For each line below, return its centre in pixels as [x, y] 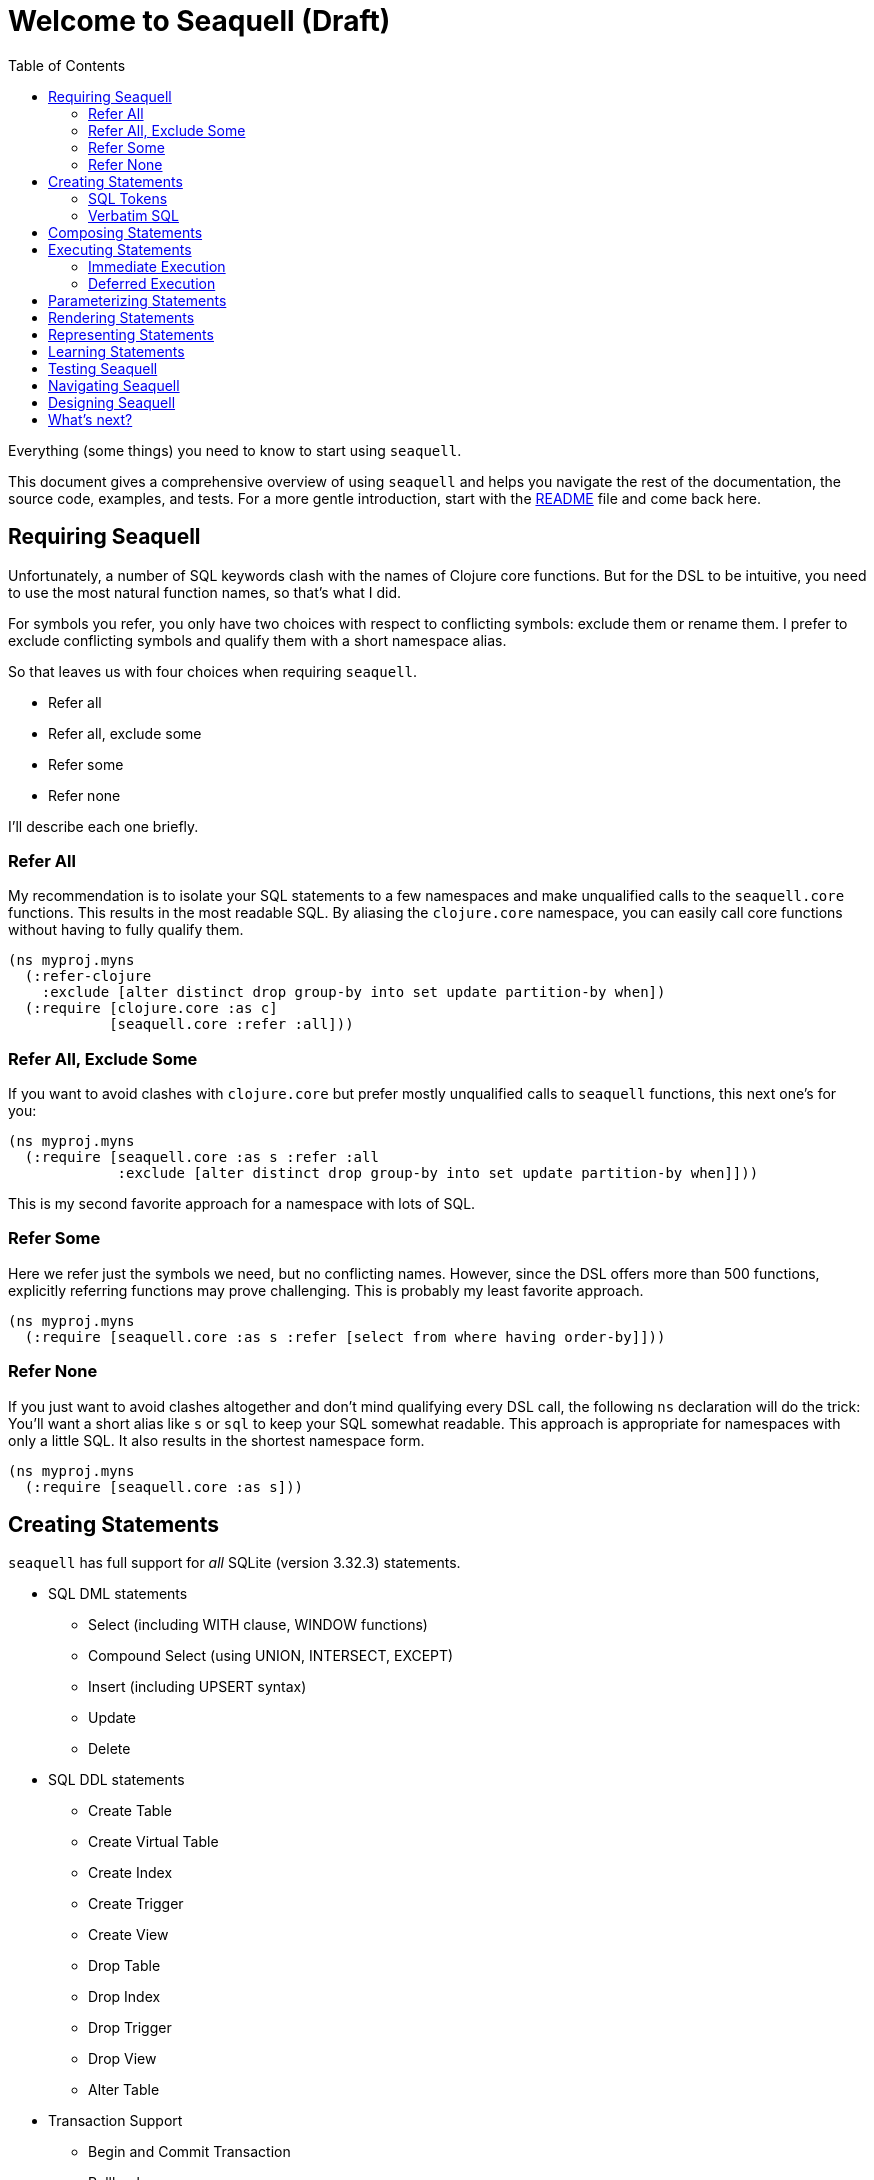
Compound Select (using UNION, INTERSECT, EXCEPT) [271, 1656]
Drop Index [124, 1997]
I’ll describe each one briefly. [103, 826]
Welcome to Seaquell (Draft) [199, 21]
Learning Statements [116, 351]
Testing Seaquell [103, 368]
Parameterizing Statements [137, 300]
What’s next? [90, 419]
